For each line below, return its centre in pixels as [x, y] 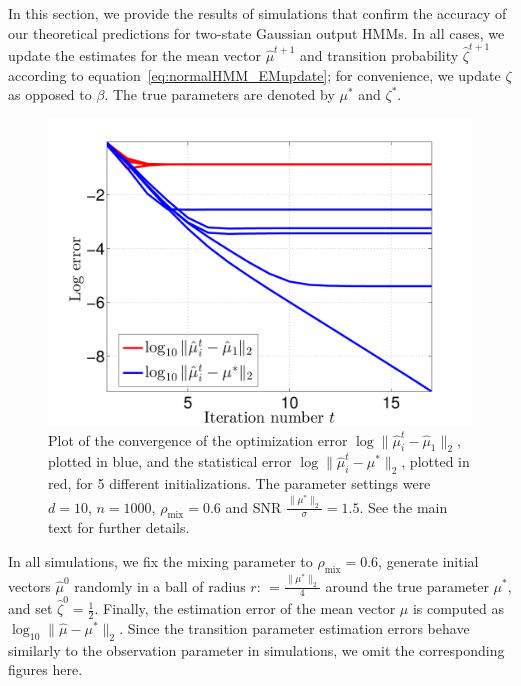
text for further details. [119, 527]
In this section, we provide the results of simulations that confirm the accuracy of [257, 13]
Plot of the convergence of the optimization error [198, 439]
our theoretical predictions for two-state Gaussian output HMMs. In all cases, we [256, 32]
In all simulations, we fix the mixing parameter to [160, 560]
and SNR [253, 506]
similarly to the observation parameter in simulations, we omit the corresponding [256, 649]
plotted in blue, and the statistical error [170, 461]
